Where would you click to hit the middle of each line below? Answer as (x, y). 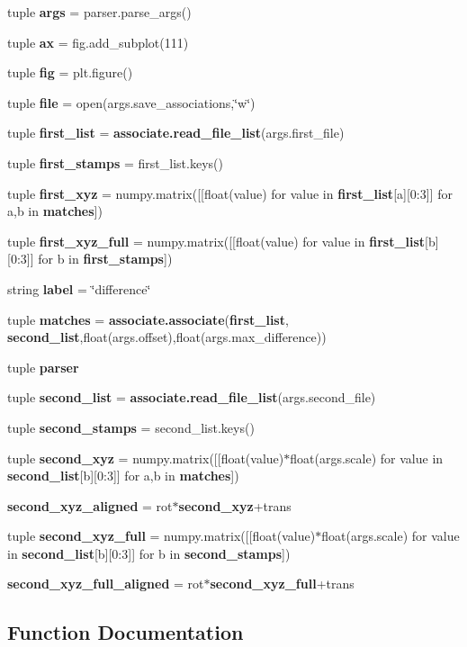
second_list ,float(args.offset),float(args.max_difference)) (167, 337)
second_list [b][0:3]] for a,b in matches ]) (123, 476)
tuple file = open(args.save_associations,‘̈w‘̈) (131, 102)
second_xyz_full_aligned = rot (106, 584)
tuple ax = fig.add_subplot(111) (98, 42)
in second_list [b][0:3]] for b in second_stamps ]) (149, 553)
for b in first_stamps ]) (105, 259)
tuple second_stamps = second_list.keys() (131, 427)
